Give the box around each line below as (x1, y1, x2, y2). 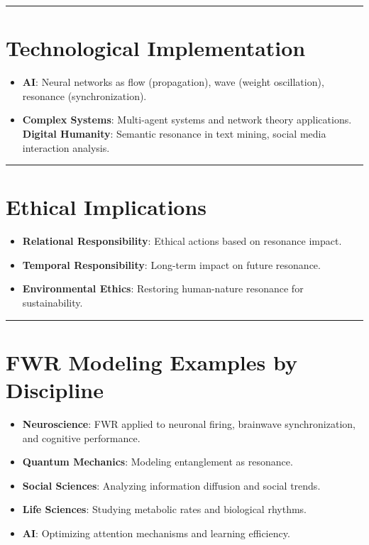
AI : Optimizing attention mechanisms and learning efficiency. (22, 525, 290, 540)
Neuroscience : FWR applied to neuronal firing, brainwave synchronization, (22, 416, 356, 431)
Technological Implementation (6, 33, 306, 62)
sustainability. (22, 295, 83, 309)
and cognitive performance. (22, 430, 141, 445)
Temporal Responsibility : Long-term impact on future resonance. (22, 257, 321, 272)
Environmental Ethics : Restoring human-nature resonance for (22, 281, 304, 296)
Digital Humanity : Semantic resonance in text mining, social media (22, 126, 326, 141)
